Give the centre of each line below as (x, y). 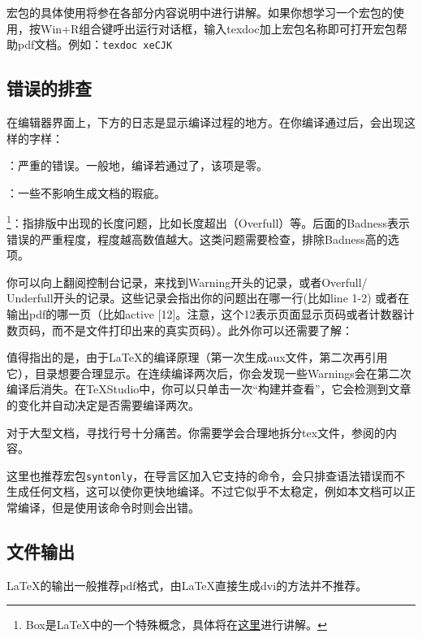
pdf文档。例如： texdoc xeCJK (95, 44)
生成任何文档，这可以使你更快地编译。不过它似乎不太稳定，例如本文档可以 (205, 491)
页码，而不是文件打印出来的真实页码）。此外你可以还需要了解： (185, 330)
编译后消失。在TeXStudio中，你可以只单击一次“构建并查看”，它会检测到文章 (209, 389)
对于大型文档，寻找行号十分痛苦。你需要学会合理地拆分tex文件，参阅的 (196, 432)
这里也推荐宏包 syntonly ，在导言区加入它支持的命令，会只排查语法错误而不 (206, 475)
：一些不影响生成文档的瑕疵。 (86, 192)
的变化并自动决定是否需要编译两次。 (103, 405)
